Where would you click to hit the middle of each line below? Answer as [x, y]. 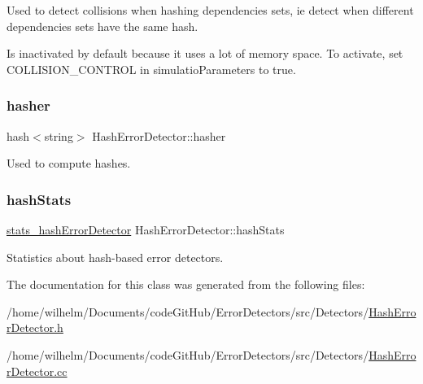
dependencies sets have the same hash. [102, 26]
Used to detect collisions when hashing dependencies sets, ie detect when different [210, 10]
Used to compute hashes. [69, 163]
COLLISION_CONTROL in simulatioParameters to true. [151, 69]
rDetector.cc [37, 371]
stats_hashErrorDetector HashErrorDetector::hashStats [146, 229]
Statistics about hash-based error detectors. [115, 257]
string [59, 135]
